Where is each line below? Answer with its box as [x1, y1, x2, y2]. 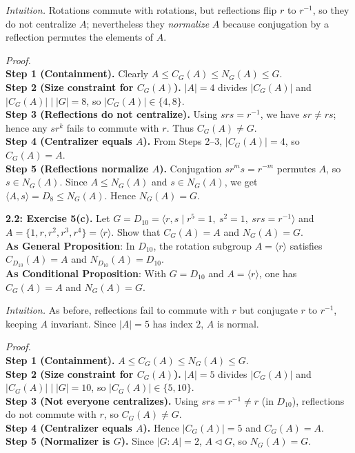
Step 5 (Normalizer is [6, 434, 110, 448]
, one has [258, 265, 297, 280]
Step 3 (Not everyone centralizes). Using [6, 393, 199, 407]
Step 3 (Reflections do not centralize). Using [6, 107, 218, 121]
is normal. [216, 316, 259, 330]
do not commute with [6, 407, 97, 421]
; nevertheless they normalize [86, 16, 210, 30]
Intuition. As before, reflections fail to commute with [6, 303, 229, 317]
